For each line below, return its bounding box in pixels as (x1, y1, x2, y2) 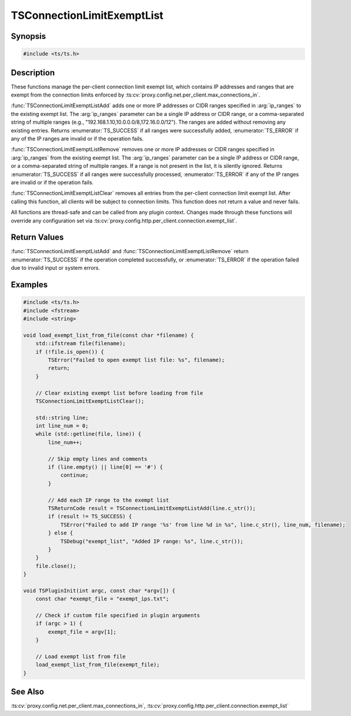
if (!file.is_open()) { (35, 348, 104, 355)
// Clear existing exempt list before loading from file (35, 389, 203, 396)
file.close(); (35, 562, 76, 569)
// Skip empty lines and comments (48, 455, 148, 462)
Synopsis (11, 31, 46, 41)
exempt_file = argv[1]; (48, 628, 117, 635)
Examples (11, 280, 48, 290)
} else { (48, 530, 73, 536)
